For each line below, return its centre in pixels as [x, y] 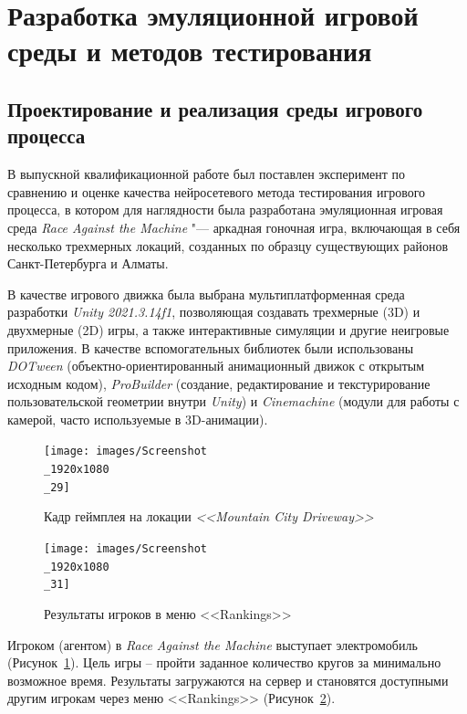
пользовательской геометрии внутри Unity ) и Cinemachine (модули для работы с [233, 401]
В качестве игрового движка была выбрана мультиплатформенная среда [206, 294]
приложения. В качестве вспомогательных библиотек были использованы [211, 347]
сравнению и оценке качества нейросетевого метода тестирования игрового [217, 191]
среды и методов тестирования [190, 51]
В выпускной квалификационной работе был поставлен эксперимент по [207, 174]
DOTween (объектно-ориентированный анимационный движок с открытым [216, 366]
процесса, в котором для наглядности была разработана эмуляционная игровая [225, 210]
